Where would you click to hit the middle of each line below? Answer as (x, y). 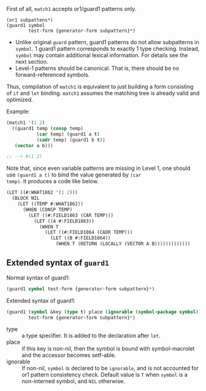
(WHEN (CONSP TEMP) (47, 210)
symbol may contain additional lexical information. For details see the (101, 55)
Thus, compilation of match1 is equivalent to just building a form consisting (100, 86)
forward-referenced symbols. (52, 75)
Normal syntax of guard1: (38, 278)
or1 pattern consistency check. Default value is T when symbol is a (105, 375)
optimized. (20, 100)
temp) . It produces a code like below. (53, 181)
